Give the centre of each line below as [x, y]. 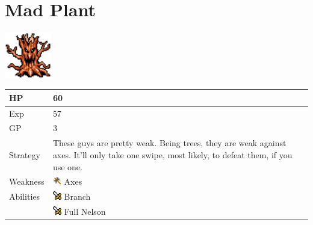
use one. [67, 166]
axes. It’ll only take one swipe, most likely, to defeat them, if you [172, 154]
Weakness [27, 181]
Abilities [25, 196]
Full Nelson [85, 211]
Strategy [25, 154]
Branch [77, 196]
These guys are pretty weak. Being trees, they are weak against [169, 143]
